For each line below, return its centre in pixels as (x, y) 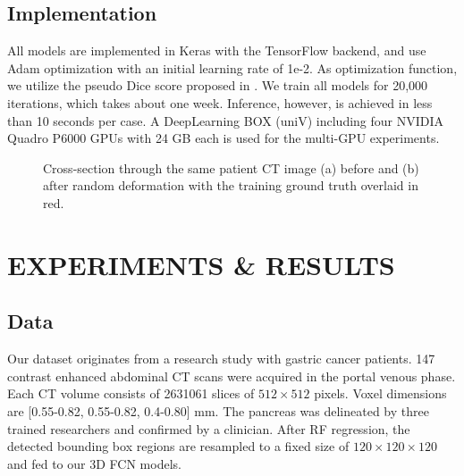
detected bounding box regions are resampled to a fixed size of (178, 446)
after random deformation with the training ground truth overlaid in (231, 185)
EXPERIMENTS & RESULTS (201, 264)
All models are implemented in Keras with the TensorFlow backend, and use (217, 50)
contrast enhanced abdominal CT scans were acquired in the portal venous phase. (232, 376)
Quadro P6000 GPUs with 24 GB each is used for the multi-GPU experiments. (224, 138)
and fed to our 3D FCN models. (94, 463)
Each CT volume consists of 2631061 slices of (131, 393)
